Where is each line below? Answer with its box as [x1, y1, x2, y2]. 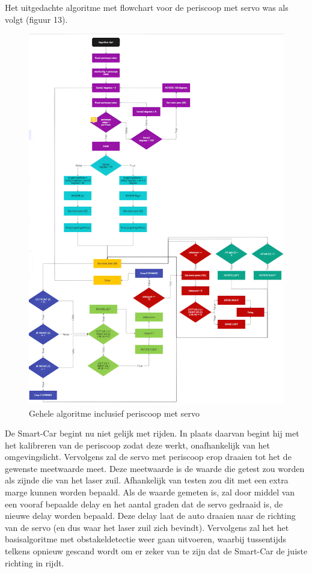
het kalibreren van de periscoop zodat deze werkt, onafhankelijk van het [5, 438, 270, 451]
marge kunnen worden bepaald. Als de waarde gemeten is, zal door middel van [5, 486, 295, 498]
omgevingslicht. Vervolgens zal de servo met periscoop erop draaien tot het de [5, 450, 292, 463]
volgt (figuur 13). [5, 13, 68, 25]
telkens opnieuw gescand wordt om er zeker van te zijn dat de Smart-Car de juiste [5, 545, 308, 557]
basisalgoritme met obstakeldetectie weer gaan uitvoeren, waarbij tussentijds [5, 533, 287, 545]
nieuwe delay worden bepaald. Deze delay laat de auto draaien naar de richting [5, 509, 296, 522]
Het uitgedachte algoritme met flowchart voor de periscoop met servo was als [5, 1, 289, 13]
